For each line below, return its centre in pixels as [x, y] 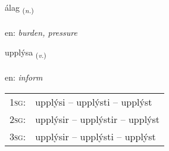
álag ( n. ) [19, 8]
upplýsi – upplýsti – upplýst [94, 101]
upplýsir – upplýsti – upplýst [96, 136]
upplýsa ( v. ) [26, 53]
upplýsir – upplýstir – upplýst [98, 119]
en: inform [24, 77]
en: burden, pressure [41, 32]
